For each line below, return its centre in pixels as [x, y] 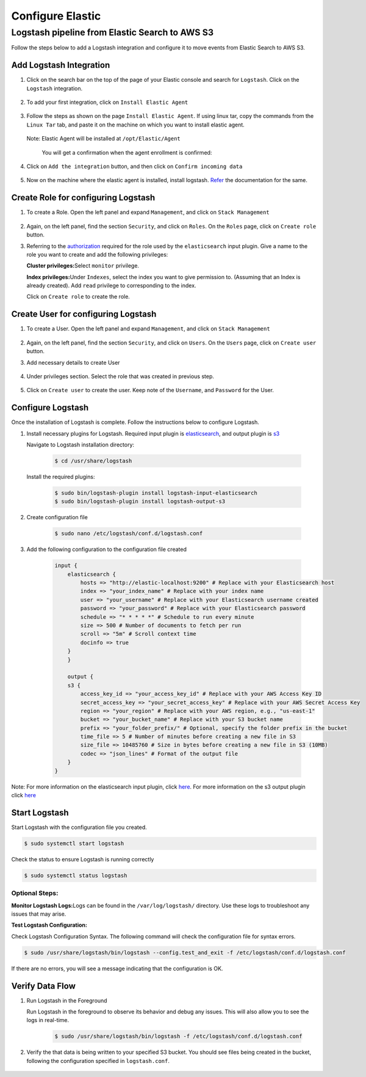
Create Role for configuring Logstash [83, 198]
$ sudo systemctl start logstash [74, 843]
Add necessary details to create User [73, 362]
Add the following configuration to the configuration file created [107, 549]
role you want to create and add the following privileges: [97, 254]
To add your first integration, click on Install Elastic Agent [107, 102]
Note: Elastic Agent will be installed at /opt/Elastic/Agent [104, 139]
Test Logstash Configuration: [49, 925]
